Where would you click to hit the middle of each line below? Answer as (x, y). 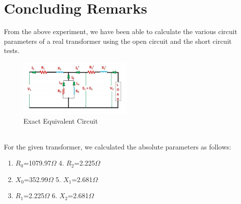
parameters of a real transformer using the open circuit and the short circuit (118, 41)
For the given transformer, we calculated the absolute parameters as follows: (118, 146)
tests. (12, 50)
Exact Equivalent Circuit (61, 121)
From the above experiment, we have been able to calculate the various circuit (121, 31)
